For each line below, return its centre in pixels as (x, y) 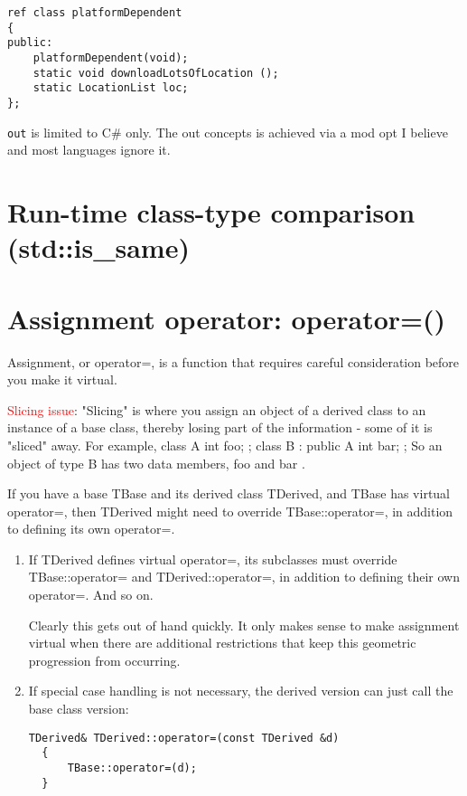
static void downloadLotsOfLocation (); (156, 73)
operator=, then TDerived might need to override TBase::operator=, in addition (230, 511)
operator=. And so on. (91, 595)
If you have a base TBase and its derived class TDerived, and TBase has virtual (229, 493)
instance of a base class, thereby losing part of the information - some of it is (220, 427)
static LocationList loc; (111, 88)
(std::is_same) (98, 247)
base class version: (79, 709)
